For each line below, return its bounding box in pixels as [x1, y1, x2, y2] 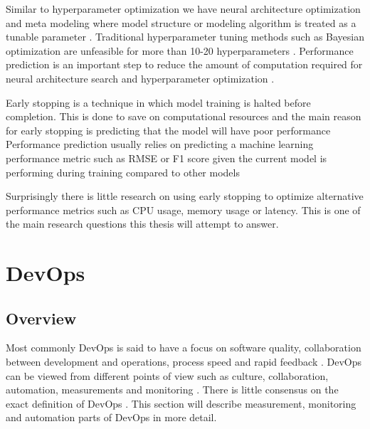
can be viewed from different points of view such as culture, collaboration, [6, 368, 329, 383]
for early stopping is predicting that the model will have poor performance [6, 122, 331, 137]
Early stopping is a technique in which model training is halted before [6, 95, 311, 110]
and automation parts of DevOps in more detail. [6, 410, 217, 425]
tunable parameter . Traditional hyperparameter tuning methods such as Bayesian [6, 29, 364, 44]
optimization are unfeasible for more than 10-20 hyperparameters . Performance [6, 43, 354, 58]
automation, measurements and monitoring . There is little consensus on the [6, 382, 339, 397]
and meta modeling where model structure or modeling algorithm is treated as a [6, 15, 356, 30]
